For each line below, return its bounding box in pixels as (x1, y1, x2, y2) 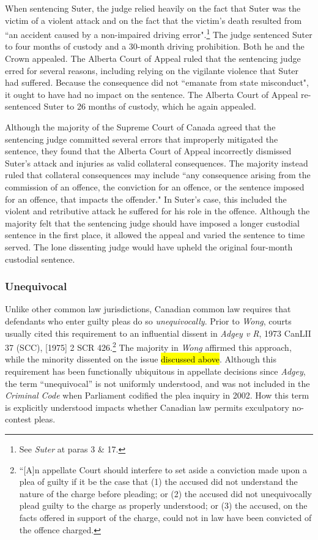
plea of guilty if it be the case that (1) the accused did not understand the (19, 475, 298, 488)
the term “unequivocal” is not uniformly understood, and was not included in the (5, 377, 310, 389)
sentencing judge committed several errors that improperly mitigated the (5, 132, 278, 145)
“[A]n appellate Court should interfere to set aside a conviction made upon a (19, 463, 307, 476)
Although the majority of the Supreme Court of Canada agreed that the (5, 121, 276, 133)
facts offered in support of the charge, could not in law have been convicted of (19, 511, 312, 523)
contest (5, 413, 32, 426)
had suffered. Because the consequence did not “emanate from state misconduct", (5, 76, 309, 89)
